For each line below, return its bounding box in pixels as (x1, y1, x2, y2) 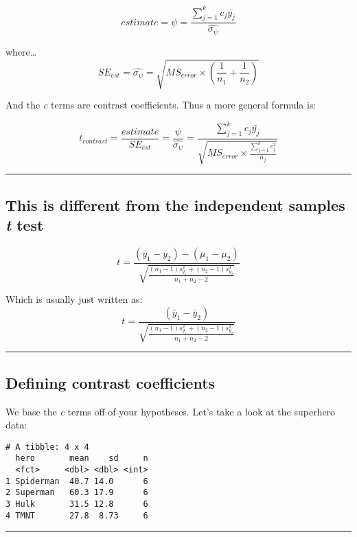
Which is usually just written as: (5, 292, 143, 306)
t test (5, 214, 44, 236)
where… (5, 44, 37, 58)
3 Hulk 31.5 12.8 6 (5, 499, 148, 509)
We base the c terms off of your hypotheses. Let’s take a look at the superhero (5, 404, 336, 418)
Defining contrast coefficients (5, 372, 216, 393)
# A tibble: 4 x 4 (5, 442, 89, 452)
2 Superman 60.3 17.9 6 (5, 488, 148, 498)
